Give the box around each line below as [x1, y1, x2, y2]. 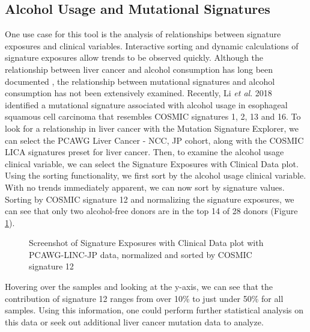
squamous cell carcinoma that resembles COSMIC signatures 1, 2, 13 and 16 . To [5, 110, 301, 123]
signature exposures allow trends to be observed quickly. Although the [5, 51, 263, 64]
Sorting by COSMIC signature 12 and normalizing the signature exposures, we [5, 192, 294, 205]
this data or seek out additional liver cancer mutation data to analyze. [5, 315, 264, 328]
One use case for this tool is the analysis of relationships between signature [5, 28, 281, 40]
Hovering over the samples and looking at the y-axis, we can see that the [5, 280, 273, 293]
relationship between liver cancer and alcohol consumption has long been [5, 63, 273, 75]
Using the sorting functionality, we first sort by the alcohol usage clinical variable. [5, 169, 306, 182]
